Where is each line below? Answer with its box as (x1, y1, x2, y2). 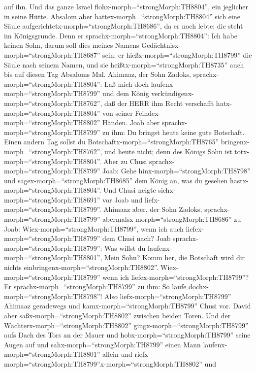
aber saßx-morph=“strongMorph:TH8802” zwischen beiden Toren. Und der (4, 310, 231, 320)
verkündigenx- (151, 88, 194, 99)
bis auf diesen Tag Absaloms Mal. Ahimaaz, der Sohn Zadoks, (4, 69, 191, 79)
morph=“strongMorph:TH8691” (4, 194, 100, 204)
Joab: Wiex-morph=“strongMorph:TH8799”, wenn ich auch (4, 223, 184, 234)
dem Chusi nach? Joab (102, 233, 171, 243)
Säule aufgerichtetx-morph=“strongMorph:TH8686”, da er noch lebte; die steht (4, 21, 243, 31)
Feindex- (135, 107, 161, 118)
